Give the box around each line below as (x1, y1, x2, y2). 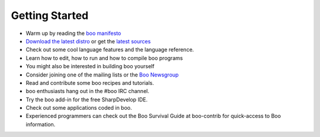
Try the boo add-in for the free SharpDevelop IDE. (25, 95, 148, 103)
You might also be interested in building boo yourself (25, 63, 155, 70)
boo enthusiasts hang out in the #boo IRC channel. (25, 88, 149, 95)
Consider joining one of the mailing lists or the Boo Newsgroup (25, 71, 179, 78)
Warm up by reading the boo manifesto (25, 30, 121, 37)
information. (25, 120, 56, 128)
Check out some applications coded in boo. (25, 104, 133, 111)
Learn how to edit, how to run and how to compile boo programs (25, 54, 183, 62)
